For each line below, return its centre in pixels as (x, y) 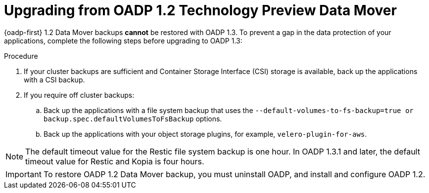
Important (24, 174)
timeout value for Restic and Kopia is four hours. (115, 161)
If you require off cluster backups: (79, 95)
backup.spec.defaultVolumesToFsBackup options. (133, 118)
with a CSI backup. (54, 79)
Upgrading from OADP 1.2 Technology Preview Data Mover (200, 10)
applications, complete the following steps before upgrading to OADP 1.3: (123, 40)
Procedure (21, 56)
